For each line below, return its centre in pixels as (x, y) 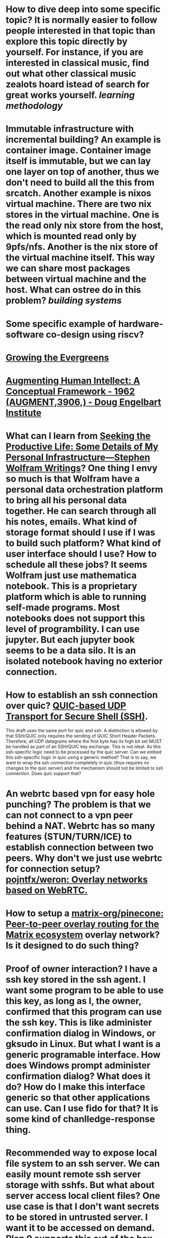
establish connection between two (80, 847)
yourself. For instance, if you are (75, 52)
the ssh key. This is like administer (79, 1022)
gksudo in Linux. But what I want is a (83, 1044)
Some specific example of (61, 324)
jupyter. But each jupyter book (70, 640)
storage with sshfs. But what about (80, 1185)
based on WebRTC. (47, 890)
